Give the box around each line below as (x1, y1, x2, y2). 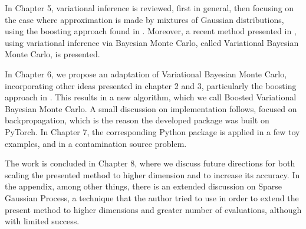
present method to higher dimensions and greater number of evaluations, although (5, 203, 302, 215)
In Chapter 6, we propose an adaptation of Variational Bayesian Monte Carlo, (5, 67, 287, 80)
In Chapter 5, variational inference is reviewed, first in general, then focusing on (5, 2, 294, 14)
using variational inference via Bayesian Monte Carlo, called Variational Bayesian (5, 36, 299, 48)
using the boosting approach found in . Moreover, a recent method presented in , (5, 25, 297, 37)
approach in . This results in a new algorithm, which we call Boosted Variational (5, 91, 297, 103)
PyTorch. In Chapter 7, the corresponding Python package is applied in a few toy (5, 125, 300, 138)
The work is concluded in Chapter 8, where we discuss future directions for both (5, 157, 295, 169)
